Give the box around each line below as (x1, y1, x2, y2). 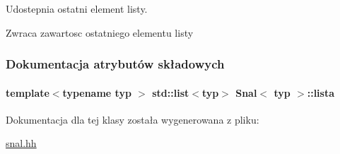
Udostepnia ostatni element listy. (6, 1, 148, 16)
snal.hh (6, 136, 37, 150)
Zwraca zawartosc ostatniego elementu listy (6, 25, 194, 40)
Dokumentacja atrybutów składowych (6, 55, 225, 73)
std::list (152, 85, 189, 100)
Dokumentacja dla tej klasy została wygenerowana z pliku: (6, 112, 259, 126)
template (6, 85, 49, 100)
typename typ (62, 85, 131, 100)
